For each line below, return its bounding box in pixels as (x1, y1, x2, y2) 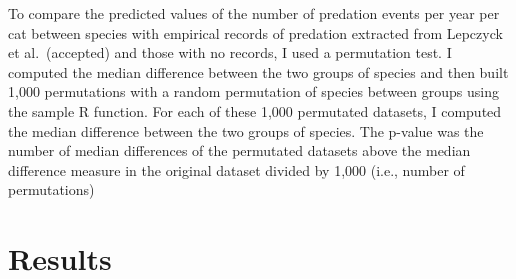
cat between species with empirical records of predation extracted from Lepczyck (8, 22, 503, 43)
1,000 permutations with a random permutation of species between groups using (8, 81, 499, 102)
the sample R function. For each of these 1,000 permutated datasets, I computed (8, 100, 502, 121)
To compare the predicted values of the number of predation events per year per (8, 3, 500, 23)
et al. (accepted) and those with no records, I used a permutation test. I (8, 42, 452, 63)
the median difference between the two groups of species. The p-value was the (8, 120, 484, 141)
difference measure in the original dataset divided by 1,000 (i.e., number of (8, 159, 465, 180)
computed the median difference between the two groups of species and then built (8, 61, 509, 82)
